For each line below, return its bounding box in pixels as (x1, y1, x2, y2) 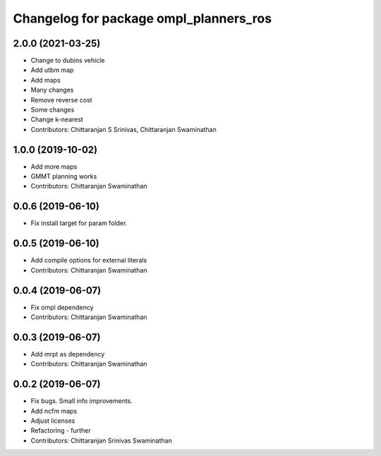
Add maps (30, 76, 61, 84)
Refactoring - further (30, 426, 91, 435)
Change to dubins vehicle (30, 56, 105, 65)
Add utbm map (30, 66, 74, 74)
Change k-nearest (30, 115, 84, 124)
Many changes (30, 85, 74, 95)
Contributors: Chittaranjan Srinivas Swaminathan (30, 436, 172, 445)
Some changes (30, 106, 75, 114)
